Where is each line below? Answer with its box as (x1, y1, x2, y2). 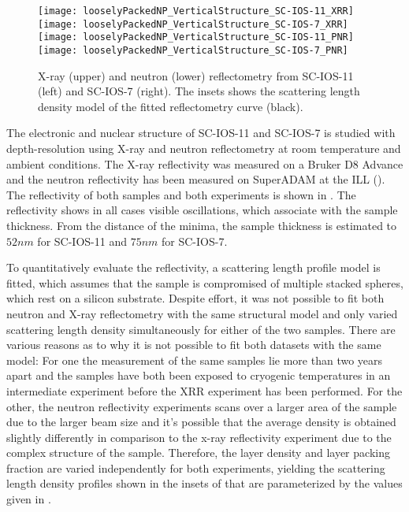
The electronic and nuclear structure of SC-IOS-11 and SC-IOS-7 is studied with (6, 124, 396, 141)
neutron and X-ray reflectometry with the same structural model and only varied (6, 305, 398, 321)
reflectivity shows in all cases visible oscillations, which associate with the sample (6, 202, 398, 218)
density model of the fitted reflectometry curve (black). (38, 98, 303, 114)
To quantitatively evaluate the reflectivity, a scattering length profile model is (6, 259, 381, 276)
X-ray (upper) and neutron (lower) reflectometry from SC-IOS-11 (38, 67, 354, 83)
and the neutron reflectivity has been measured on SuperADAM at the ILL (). (6, 171, 385, 187)
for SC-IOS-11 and (37, 232, 127, 249)
